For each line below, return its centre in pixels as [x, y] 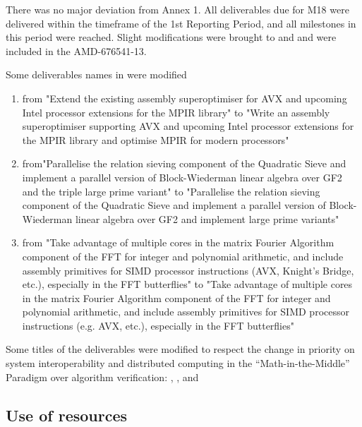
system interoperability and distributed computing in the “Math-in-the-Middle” [178, 363]
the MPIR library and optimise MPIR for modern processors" [156, 139]
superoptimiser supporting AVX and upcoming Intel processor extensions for [188, 126]
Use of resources [67, 415]
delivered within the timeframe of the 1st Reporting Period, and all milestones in [181, 23]
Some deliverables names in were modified [96, 74]
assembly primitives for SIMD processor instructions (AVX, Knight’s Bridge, [188, 270]
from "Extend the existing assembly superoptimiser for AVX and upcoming [185, 98]
